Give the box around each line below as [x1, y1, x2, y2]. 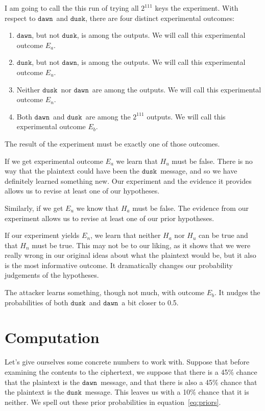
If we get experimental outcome [5, 155, 103, 166]
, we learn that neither [90, 230, 161, 240]
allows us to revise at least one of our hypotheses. [5, 185, 160, 196]
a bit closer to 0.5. [122, 297, 179, 307]
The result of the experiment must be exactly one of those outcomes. [5, 138, 220, 149]
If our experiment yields [5, 230, 80, 240]
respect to [5, 12, 36, 23]
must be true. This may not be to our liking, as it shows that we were [32, 239, 251, 250]
